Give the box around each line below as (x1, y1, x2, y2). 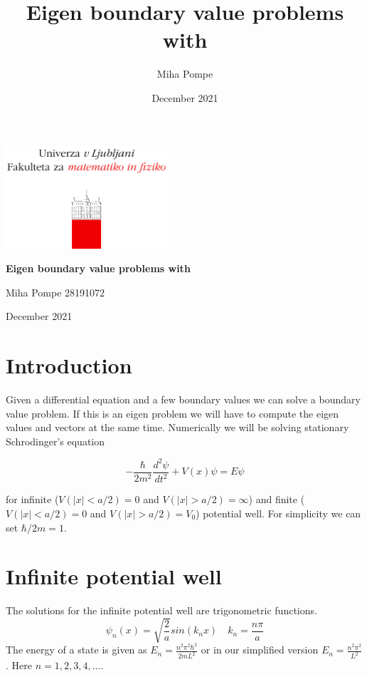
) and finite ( (248, 492, 305, 507)
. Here (6, 658, 32, 673)
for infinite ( (6, 492, 59, 507)
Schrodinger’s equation (6, 433, 105, 448)
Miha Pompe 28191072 (6, 284, 105, 299)
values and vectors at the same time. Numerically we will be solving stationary (6, 420, 349, 435)
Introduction (6, 351, 132, 380)
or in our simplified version (201, 642, 319, 657)
